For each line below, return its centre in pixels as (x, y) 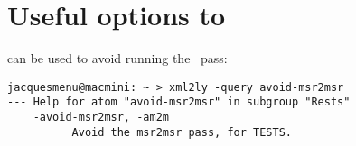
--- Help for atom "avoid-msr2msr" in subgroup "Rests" (179, 102)
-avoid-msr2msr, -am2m (101, 118)
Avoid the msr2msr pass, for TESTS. (182, 132)
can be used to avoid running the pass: (117, 58)
